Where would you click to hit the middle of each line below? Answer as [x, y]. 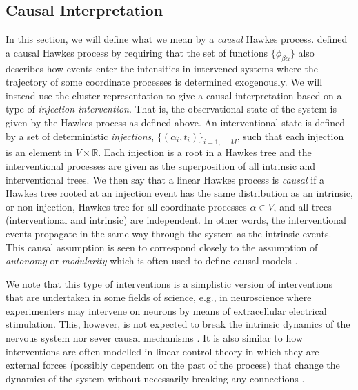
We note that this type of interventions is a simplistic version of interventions [169, 283]
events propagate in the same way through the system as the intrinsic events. [169, 233]
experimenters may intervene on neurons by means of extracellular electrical [166, 310]
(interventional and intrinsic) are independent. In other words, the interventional [176, 220]
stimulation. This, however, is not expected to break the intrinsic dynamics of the [178, 324]
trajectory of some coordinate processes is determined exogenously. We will [164, 82]
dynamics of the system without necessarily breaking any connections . [155, 378]
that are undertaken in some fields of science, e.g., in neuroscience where [159, 297]
